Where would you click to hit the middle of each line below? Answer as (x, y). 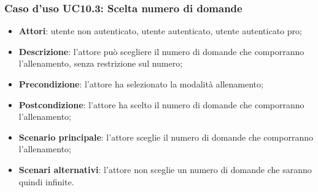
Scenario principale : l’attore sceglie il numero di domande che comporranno (166, 137)
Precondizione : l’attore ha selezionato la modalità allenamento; (141, 84)
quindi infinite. (46, 181)
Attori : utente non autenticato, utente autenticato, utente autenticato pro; (160, 31)
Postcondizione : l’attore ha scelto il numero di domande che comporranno (161, 104)
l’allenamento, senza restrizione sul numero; (101, 63)
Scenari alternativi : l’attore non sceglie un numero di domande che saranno (165, 169)
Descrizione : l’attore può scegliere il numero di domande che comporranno (161, 51)
